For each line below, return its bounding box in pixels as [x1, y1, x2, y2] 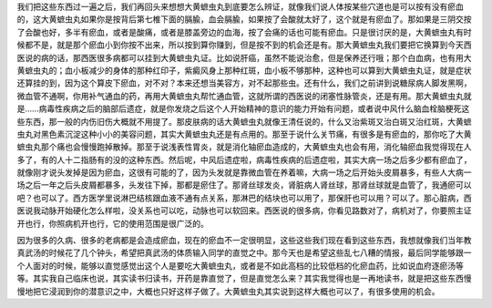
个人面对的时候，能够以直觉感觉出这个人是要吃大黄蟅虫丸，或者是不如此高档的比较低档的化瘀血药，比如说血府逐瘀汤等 [16, 260, 464, 271]
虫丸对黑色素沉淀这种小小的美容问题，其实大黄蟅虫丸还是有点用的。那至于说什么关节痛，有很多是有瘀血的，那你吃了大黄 [16, 128, 472, 139]
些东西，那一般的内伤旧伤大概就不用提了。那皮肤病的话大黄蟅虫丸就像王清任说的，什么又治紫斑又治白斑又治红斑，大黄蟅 [16, 116, 472, 127]
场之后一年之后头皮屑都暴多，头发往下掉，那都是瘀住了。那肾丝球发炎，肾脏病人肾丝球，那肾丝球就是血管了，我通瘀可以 [16, 180, 472, 190]
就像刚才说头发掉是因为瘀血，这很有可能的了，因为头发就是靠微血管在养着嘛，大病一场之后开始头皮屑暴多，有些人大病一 [16, 167, 472, 178]
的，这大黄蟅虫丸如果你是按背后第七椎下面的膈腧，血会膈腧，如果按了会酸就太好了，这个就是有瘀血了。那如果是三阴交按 [16, 14, 472, 25]
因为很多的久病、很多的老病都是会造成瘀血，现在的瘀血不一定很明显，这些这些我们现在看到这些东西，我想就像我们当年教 [16, 235, 472, 246]
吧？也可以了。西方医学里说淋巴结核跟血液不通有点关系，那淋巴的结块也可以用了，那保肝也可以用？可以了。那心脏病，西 [16, 192, 472, 203]
